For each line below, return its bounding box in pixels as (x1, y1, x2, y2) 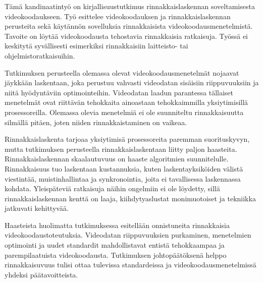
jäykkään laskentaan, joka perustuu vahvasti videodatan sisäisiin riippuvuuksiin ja (5, 77, 259, 88)
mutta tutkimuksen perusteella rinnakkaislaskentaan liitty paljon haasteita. (5, 143, 237, 154)
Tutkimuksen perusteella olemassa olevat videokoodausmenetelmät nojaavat (5, 67, 239, 78)
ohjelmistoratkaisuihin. (5, 50, 75, 61)
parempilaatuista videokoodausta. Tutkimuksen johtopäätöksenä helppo (5, 249, 227, 260)
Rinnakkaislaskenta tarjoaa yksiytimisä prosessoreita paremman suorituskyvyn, (5, 134, 250, 144)
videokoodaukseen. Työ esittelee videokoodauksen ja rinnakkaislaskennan (5, 11, 231, 21)
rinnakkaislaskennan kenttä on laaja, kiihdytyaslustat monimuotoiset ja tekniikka (5, 193, 256, 203)
